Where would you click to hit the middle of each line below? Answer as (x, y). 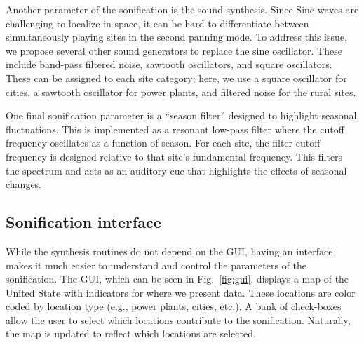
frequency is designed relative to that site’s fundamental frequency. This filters (174, 156)
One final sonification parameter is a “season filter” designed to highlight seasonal (181, 115)
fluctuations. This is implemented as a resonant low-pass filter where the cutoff (175, 129)
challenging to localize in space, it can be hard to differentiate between (157, 23)
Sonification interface (83, 222)
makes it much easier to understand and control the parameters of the (156, 265)
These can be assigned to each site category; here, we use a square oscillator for (176, 77)
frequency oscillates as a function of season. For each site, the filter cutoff (163, 143)
